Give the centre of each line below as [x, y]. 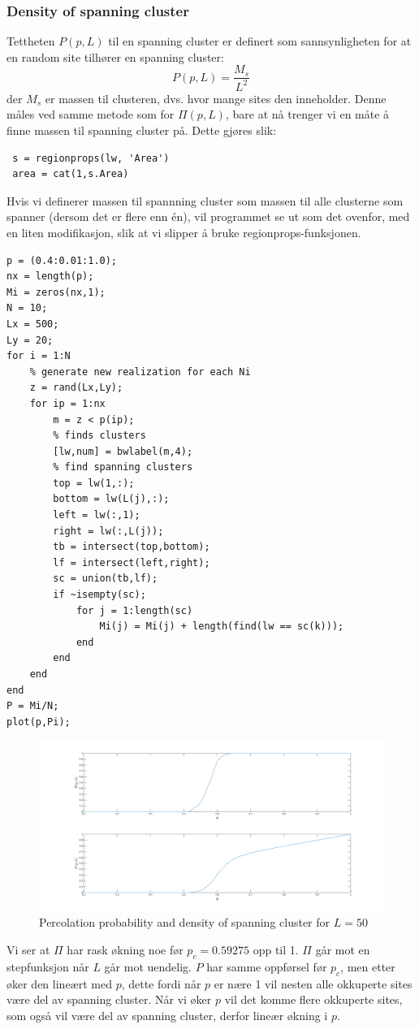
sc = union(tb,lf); [106, 579]
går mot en [343, 950]
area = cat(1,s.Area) [71, 174]
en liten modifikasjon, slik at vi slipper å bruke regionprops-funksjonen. [184, 232]
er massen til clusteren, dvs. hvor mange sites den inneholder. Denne [216, 98]
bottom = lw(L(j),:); [111, 499]
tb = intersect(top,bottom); [132, 547]
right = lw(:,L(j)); [108, 531]
